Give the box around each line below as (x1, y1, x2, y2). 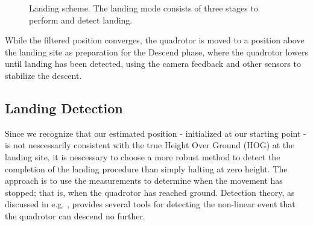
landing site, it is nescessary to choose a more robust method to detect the (5, 150, 280, 163)
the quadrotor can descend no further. (5, 209, 145, 222)
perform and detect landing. (29, 13, 133, 26)
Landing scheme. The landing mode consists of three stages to (29, 2, 258, 14)
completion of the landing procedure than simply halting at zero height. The (5, 162, 288, 175)
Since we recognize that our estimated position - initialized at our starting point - (5, 127, 306, 139)
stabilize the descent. (5, 69, 82, 81)
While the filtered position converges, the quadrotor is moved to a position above (5, 34, 305, 46)
